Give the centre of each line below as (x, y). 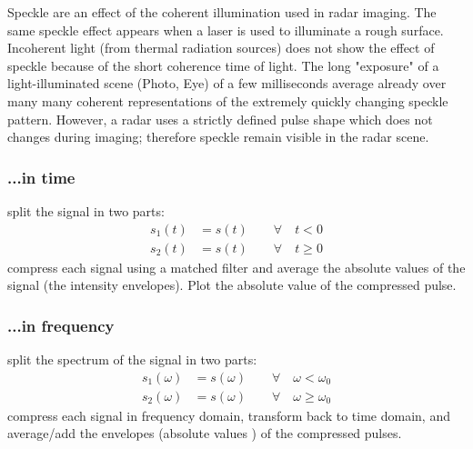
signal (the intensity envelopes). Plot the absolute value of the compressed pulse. (232, 285)
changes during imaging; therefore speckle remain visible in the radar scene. (218, 137)
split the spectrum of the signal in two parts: (132, 359)
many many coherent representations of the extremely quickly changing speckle (228, 100)
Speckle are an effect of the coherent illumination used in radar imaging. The (222, 12)
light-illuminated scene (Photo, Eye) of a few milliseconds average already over (227, 83)
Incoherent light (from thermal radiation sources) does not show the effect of (221, 48)
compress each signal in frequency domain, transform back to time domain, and (229, 415)
